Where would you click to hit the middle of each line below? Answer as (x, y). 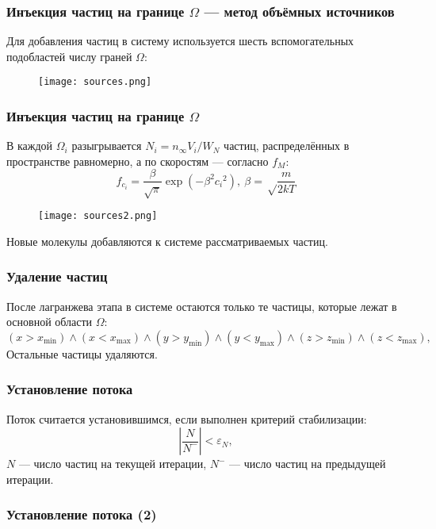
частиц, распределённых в (287, 146)
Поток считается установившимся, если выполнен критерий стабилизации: (187, 418)
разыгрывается (107, 146)
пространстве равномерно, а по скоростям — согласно (138, 161)
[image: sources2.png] (98, 216)
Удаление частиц (57, 276)
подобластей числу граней (69, 56)
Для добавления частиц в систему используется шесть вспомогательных (180, 41)
